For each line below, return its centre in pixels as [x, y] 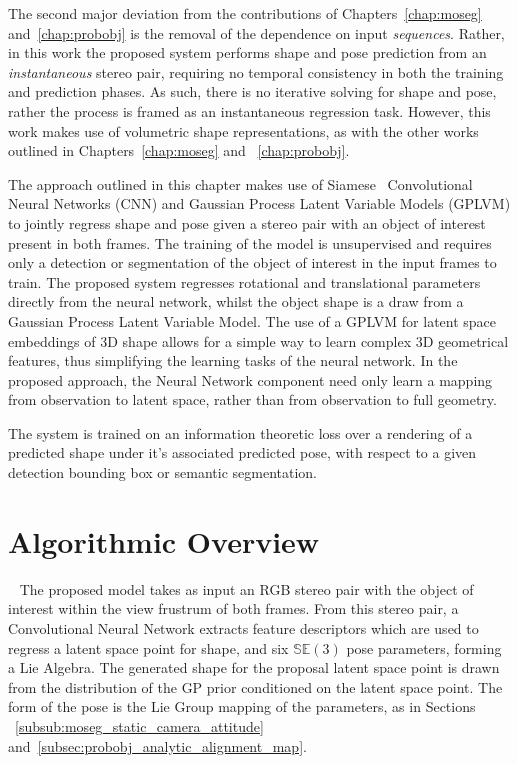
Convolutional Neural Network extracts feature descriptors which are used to [243, 627]
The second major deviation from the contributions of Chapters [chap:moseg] [245, 13]
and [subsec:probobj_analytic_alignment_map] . [157, 745]
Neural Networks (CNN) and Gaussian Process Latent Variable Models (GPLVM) [259, 203]
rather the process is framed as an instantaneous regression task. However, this [249, 110]
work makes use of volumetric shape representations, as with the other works [243, 130]
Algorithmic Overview [164, 540]
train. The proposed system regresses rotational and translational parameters [244, 281]
